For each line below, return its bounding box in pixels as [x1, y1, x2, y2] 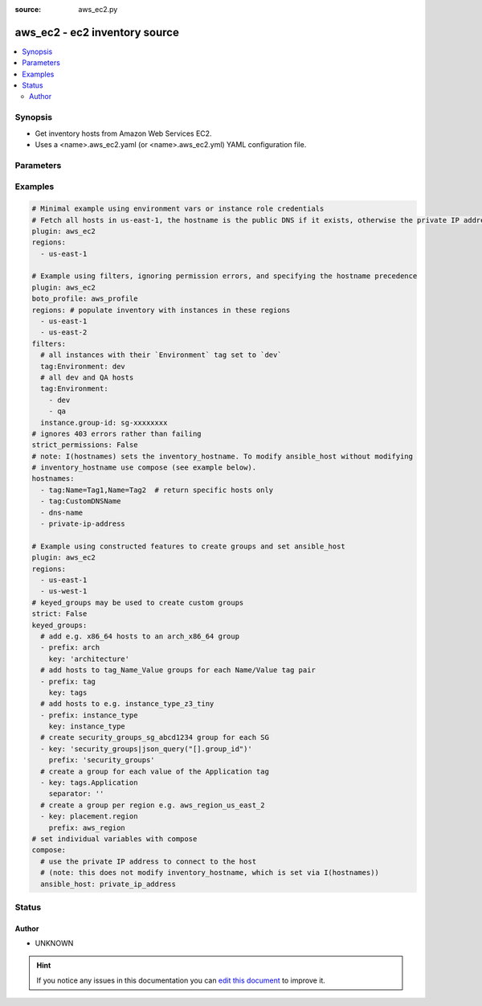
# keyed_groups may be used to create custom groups [31, 597, 244, 607]
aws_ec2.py [78, 5, 118, 14]
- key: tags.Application [40, 778, 138, 787]
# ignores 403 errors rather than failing [31, 429, 202, 438]
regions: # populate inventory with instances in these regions [31, 306, 291, 314]
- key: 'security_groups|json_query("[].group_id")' [40, 744, 252, 753]
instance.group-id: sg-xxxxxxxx [40, 418, 168, 427]
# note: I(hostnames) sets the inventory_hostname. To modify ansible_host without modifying [31, 451, 414, 461]
